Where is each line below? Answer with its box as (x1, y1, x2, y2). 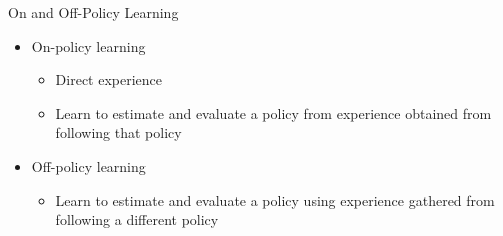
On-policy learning (31, 35, 146, 56)
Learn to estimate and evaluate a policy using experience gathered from (55, 189, 495, 210)
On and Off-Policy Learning (8, 2, 179, 22)
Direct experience (55, 69, 163, 90)
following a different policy (55, 209, 219, 230)
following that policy (55, 122, 182, 143)
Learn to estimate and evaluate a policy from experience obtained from (55, 102, 492, 123)
